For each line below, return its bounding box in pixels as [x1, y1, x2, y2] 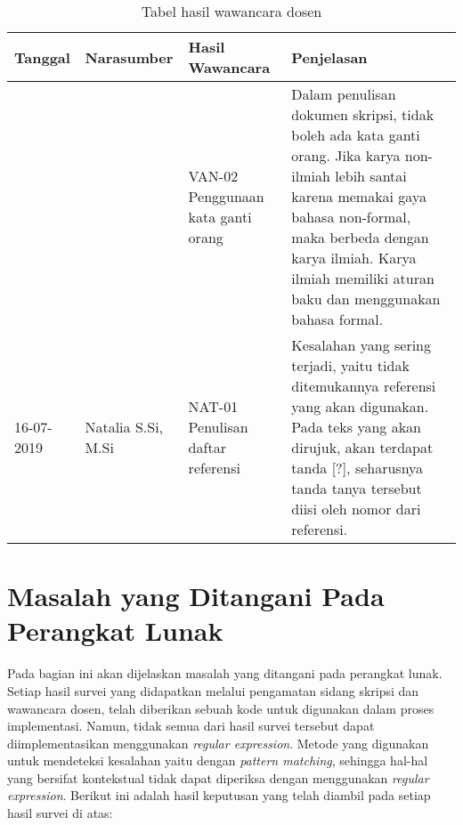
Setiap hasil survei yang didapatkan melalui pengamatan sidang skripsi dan [7, 681, 419, 700]
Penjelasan [291, 46, 368, 68]
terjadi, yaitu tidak [291, 355, 410, 376]
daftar [188, 437, 226, 457]
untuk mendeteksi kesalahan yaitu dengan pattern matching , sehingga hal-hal [7, 751, 428, 770]
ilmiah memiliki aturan [291, 268, 435, 288]
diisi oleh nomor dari [291, 498, 421, 519]
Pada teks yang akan [291, 417, 421, 437]
